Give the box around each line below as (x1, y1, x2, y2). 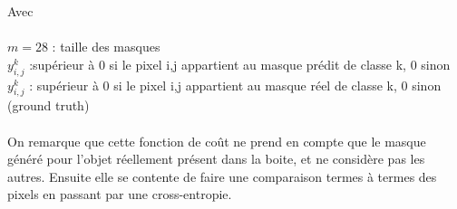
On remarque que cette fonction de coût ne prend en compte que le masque (7, 131, 426, 150)
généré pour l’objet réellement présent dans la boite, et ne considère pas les (7, 149, 425, 168)
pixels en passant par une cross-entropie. (7, 185, 232, 204)
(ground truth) (7, 96, 90, 115)
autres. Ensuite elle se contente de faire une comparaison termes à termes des (7, 166, 437, 185)
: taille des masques (52, 37, 160, 56)
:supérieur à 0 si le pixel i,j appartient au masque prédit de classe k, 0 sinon (29, 54, 451, 73)
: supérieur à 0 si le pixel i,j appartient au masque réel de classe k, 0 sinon (29, 75, 442, 94)
